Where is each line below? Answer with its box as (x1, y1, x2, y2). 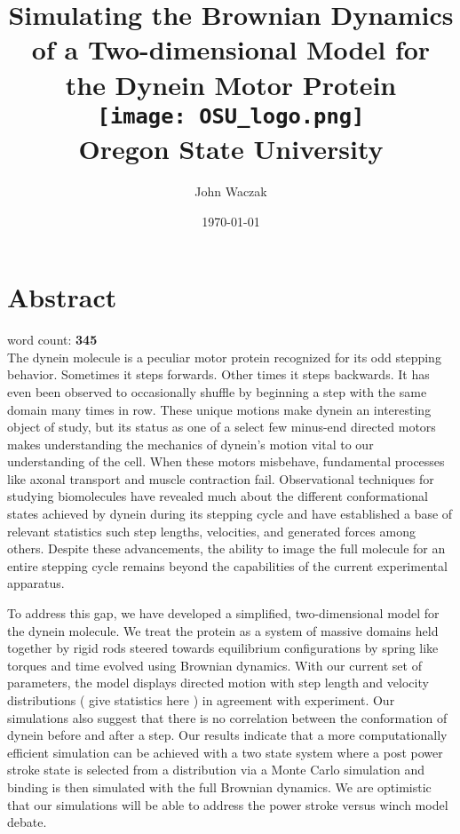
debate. (7, 813, 47, 831)
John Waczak (194, 182, 267, 200)
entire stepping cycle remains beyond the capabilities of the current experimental (7, 556, 448, 575)
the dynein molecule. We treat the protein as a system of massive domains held (7, 621, 439, 639)
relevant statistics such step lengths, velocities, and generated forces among (7, 521, 416, 540)
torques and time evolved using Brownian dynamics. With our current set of (7, 655, 422, 674)
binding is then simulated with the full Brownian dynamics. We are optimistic (7, 777, 432, 796)
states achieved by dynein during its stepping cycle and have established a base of (7, 504, 453, 523)
